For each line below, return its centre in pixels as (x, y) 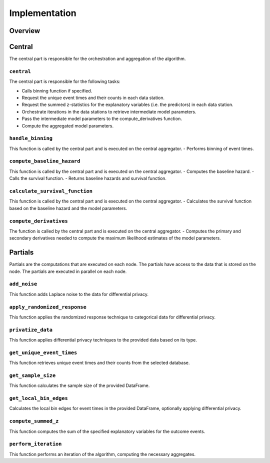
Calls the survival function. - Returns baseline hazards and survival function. (88, 178)
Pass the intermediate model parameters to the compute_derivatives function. (102, 119)
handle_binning (31, 138)
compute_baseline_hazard (45, 161)
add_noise (23, 284)
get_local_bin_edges (39, 398)
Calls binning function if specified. (57, 90)
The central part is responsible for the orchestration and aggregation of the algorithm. (97, 59)
